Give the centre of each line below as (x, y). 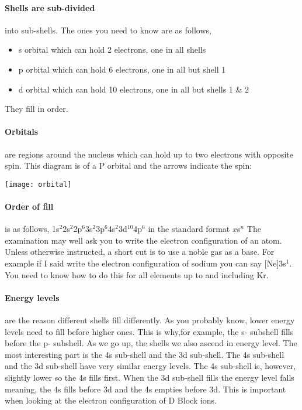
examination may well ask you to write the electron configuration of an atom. (143, 240)
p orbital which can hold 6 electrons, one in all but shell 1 (122, 69)
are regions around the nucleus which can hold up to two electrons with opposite (149, 154)
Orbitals (22, 131)
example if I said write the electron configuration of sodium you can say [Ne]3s (145, 263)
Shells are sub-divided (50, 7)
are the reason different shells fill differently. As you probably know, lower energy (150, 320)
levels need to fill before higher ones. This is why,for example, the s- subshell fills (149, 331)
